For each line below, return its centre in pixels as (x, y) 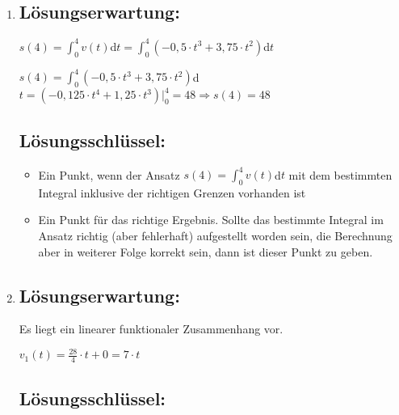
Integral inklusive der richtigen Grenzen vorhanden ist (172, 192)
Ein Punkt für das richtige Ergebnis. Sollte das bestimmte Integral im (211, 220)
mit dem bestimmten (340, 174)
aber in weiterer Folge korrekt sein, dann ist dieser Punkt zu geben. (206, 251)
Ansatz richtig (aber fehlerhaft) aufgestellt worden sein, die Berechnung (215, 235)
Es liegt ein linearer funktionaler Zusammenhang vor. (151, 329)
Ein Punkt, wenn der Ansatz (109, 174)
